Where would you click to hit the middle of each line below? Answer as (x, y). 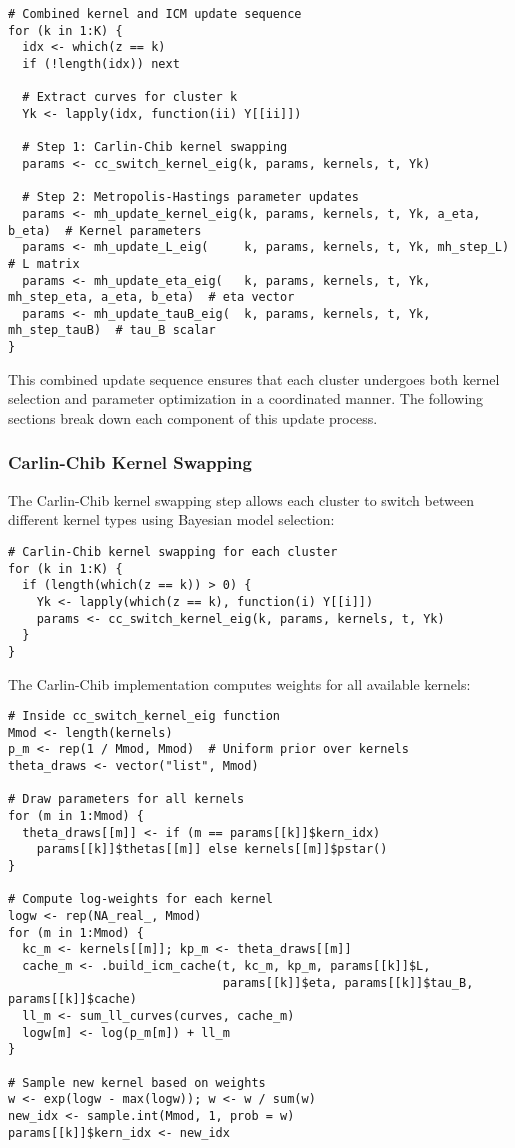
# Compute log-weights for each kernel (140, 899)
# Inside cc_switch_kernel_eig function (144, 716)
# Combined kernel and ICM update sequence (155, 14)
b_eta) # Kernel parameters (105, 230)
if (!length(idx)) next (101, 63)
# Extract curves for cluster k (130, 97)
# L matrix (44, 263)
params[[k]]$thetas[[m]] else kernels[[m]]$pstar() (212, 849)
